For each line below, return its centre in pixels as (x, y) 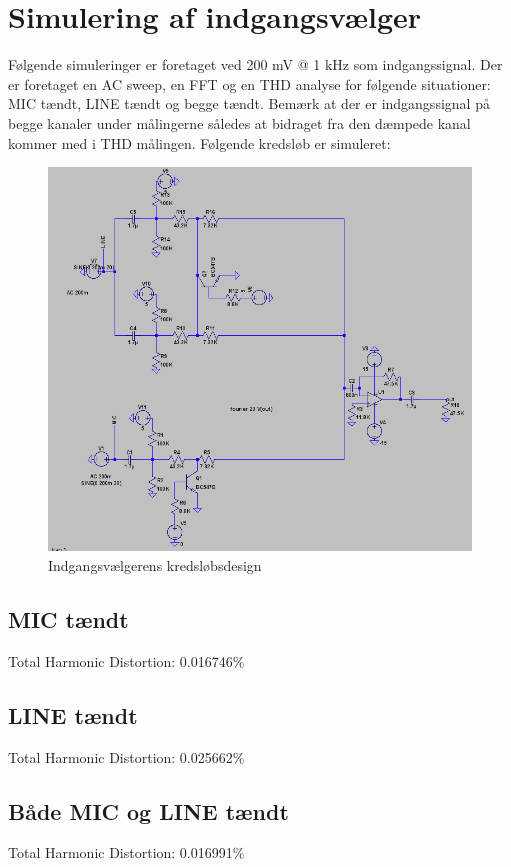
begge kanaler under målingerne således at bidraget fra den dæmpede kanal (239, 122)
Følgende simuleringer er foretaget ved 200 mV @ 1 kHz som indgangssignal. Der (255, 64)
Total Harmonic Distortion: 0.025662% (126, 756)
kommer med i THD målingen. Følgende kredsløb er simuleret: (199, 142)
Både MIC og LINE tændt (148, 810)
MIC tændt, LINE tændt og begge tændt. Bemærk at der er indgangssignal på (249, 103)
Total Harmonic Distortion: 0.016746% (126, 660)
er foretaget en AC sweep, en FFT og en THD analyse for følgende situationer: (249, 83)
